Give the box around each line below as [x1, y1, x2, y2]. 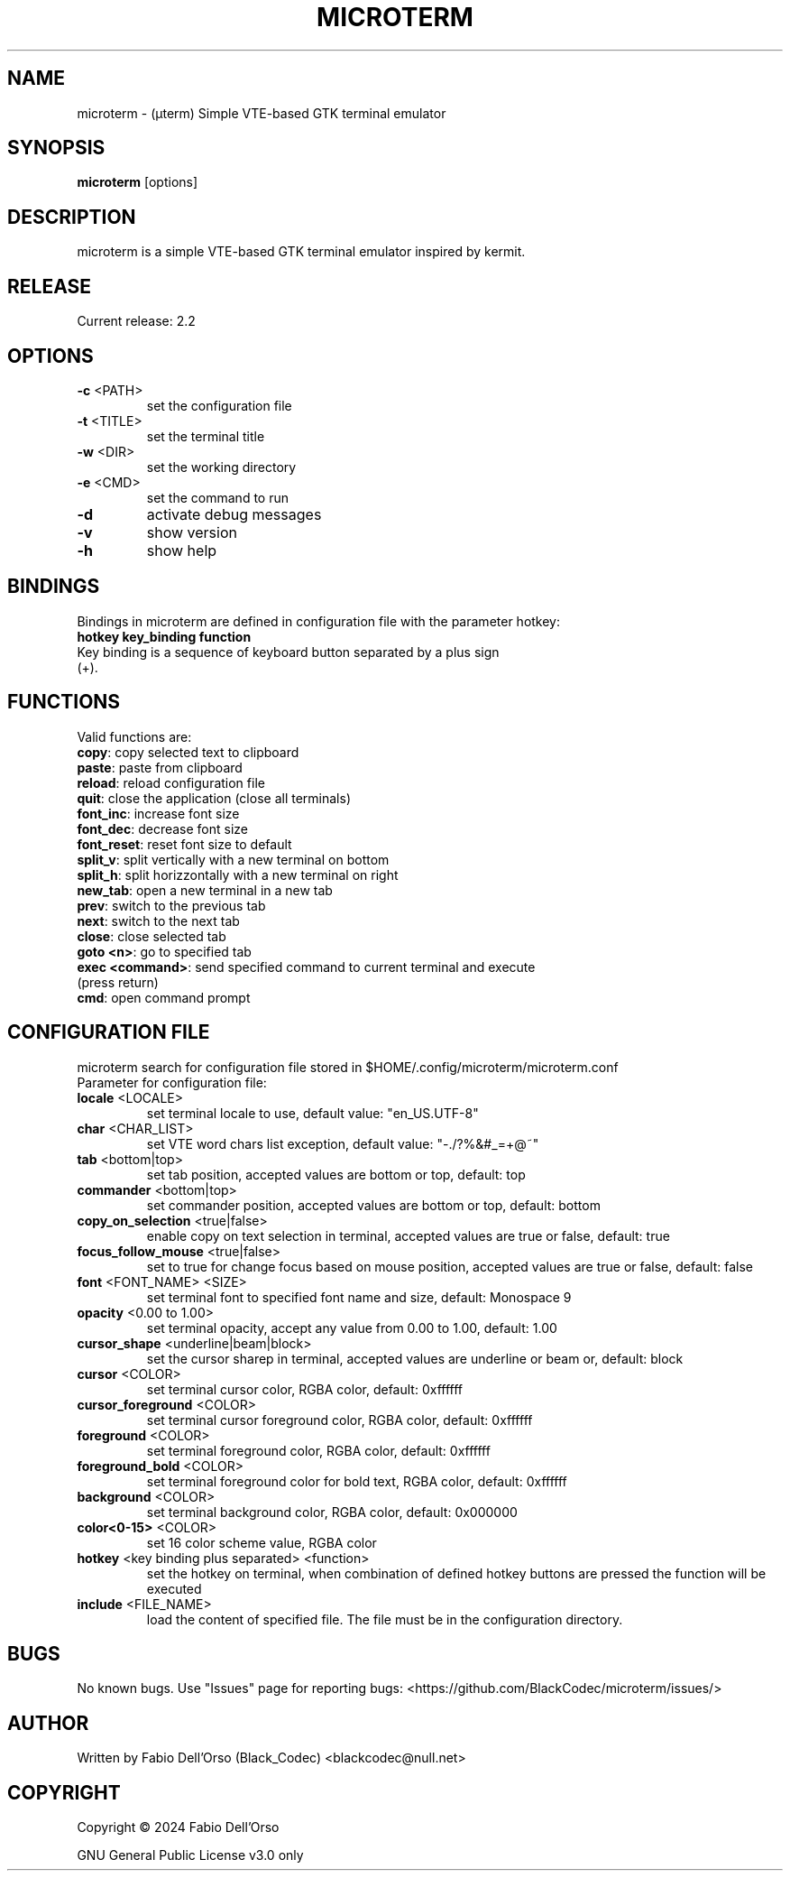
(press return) [77, 974, 159, 990]
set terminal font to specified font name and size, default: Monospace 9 [146, 1289, 572, 1305]
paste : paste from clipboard [77, 759, 243, 775]
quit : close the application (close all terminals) [77, 790, 351, 806]
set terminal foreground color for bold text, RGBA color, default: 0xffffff [146, 1473, 567, 1489]
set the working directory [146, 458, 297, 475]
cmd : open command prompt [77, 989, 251, 1005]
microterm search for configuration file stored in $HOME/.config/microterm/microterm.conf [77, 1059, 619, 1075]
